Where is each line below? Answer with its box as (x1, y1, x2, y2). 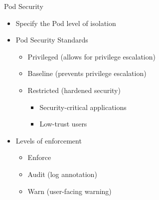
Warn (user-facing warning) (27, 185, 112, 196)
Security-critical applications (39, 101, 127, 112)
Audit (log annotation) (27, 168, 97, 179)
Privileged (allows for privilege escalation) (27, 51, 156, 61)
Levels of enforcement (15, 135, 82, 145)
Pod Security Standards (15, 34, 88, 45)
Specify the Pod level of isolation (15, 17, 116, 28)
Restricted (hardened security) (27, 84, 121, 95)
